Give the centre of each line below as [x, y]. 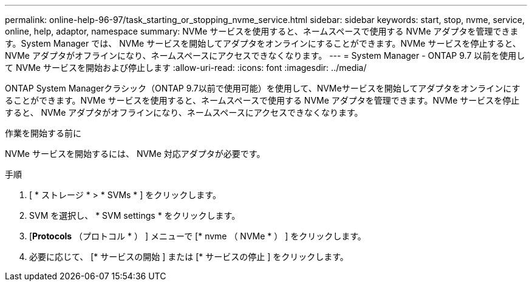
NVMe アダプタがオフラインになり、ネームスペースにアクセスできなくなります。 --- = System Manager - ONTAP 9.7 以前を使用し [265, 55]
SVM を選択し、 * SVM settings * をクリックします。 [135, 215]
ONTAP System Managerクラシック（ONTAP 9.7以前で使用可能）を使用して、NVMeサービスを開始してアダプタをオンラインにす [263, 88]
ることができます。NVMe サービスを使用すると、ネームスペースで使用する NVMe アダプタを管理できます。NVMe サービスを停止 [262, 100]
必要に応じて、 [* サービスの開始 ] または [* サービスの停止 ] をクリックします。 [189, 257]
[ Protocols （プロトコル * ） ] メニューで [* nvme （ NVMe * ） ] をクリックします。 [198, 236]
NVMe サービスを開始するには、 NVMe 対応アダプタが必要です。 [135, 154]
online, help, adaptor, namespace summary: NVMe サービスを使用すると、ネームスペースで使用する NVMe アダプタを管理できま [262, 31]
